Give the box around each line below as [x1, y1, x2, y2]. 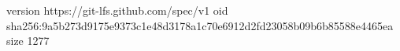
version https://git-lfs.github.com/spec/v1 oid [6, 2, 228, 18]
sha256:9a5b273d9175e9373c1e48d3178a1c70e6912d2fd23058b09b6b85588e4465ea [6, 17, 394, 33]
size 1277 [6, 32, 50, 49]
